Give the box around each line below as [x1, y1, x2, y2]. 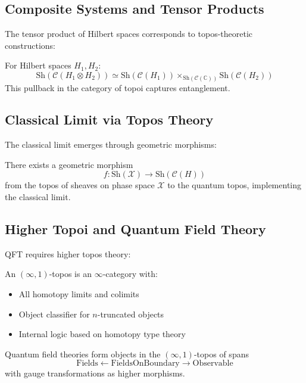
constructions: [5, 39, 55, 51]
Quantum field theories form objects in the [5, 347, 161, 360]
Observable [192, 359, 233, 368]
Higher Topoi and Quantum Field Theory [5, 220, 266, 238]
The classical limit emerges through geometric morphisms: [5, 138, 217, 151]
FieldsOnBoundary [111, 359, 180, 368]
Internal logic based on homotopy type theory [18, 328, 186, 340]
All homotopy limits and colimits [18, 288, 139, 300]
